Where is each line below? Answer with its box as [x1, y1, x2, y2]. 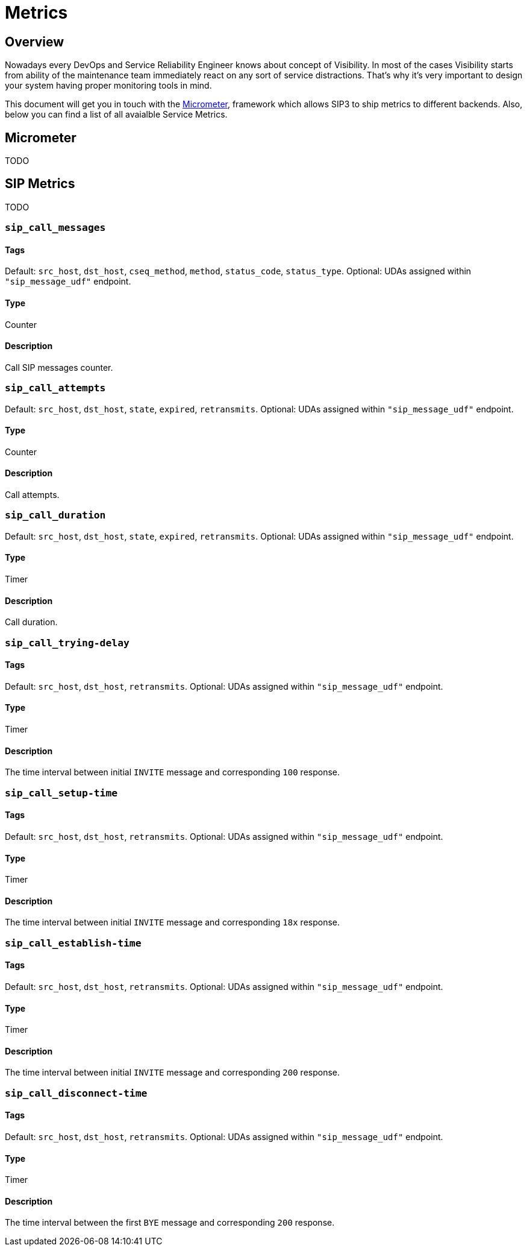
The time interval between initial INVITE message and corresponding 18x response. [5, 917, 340, 928]
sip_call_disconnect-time [5, 1087, 148, 1099]
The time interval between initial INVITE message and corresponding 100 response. [5, 767, 340, 778]
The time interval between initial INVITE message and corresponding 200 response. [5, 1067, 340, 1078]
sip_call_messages [5, 222, 106, 234]
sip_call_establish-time [5, 937, 142, 949]
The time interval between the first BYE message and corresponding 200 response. [5, 1217, 335, 1228]
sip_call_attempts [5, 382, 106, 394]
